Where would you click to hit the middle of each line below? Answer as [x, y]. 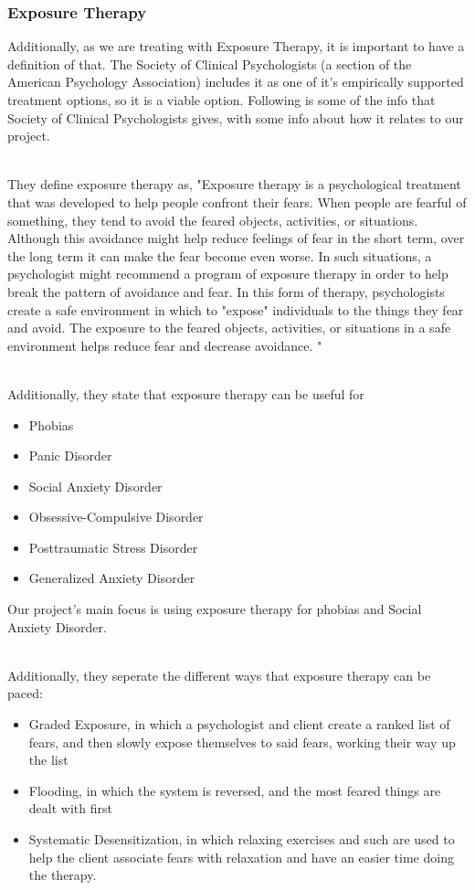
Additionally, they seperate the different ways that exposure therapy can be [219, 675]
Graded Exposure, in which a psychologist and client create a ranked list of [239, 724]
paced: [25, 693]
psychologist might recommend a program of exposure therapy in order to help [228, 274]
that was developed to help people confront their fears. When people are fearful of [237, 201]
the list [48, 760]
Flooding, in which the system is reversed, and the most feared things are [235, 790]
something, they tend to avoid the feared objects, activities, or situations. [213, 220]
